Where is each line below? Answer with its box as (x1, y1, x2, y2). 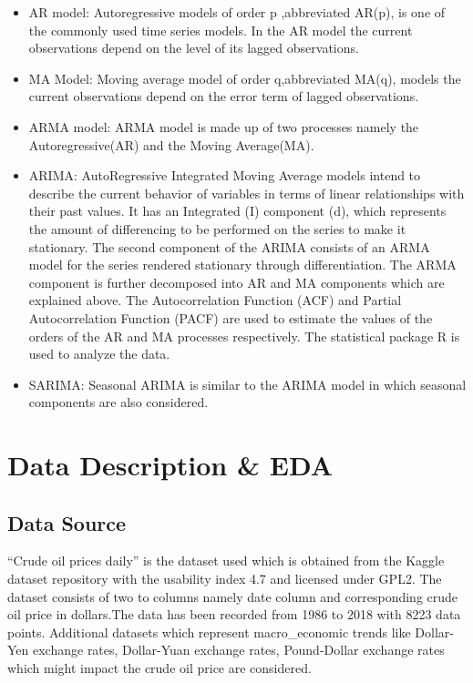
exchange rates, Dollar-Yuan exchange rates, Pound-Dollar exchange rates (32, 640, 445, 659)
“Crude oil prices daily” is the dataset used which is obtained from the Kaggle (7, 551, 445, 570)
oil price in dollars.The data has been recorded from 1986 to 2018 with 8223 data (7, 605, 461, 624)
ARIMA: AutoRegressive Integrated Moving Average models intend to (28, 166, 421, 185)
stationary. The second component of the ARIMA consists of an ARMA (28, 237, 430, 256)
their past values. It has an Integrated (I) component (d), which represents (28, 201, 447, 220)
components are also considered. (28, 392, 209, 412)
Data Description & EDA (7, 446, 334, 484)
